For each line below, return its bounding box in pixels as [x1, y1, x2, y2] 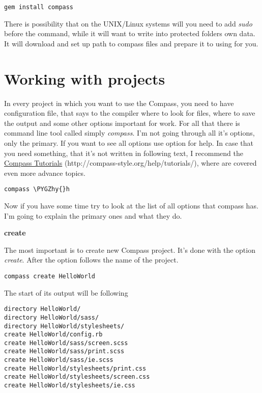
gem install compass [4, 4, 74, 11]
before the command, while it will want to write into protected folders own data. [4, 28, 255, 39]
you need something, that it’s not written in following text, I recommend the [4, 147, 244, 158]
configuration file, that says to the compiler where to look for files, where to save [4, 108, 255, 118]
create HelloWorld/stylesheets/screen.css [4, 373, 150, 381]
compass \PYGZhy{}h [4, 186, 70, 193]
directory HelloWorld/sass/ [4, 313, 99, 321]
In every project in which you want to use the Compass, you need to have [4, 97, 234, 108]
